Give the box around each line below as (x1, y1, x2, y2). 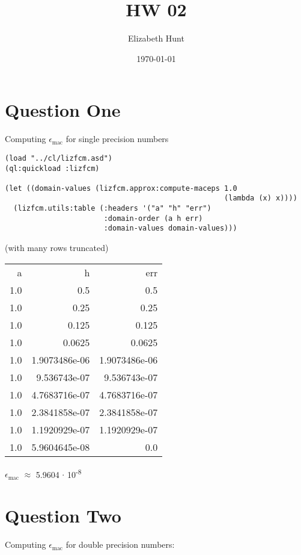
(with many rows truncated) (5, 241, 109, 254)
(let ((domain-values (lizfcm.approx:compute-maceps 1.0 (5, 184, 237, 193)
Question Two (5, 503, 121, 528)
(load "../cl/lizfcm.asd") (5, 153, 112, 163)
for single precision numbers (65, 132, 169, 145)
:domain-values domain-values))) (103, 224, 237, 233)
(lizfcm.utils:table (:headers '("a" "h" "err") (13, 204, 211, 213)
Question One (5, 98, 121, 122)
